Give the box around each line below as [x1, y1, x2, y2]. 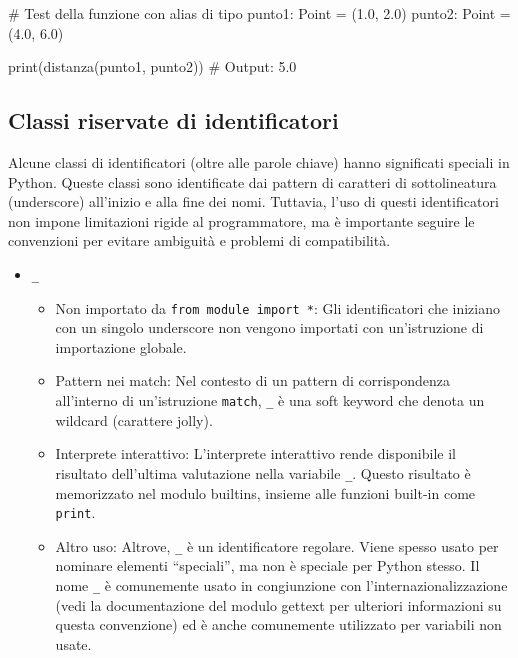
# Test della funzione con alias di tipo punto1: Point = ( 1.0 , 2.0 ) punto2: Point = [8, 3, 511, 23]
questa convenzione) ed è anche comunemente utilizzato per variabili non [55, 614, 502, 635]
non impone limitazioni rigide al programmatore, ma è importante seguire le [8, 210, 475, 231]
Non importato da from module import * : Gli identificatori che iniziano [55, 297, 500, 318]
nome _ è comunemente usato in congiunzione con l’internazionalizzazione [55, 575, 508, 596]
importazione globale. [55, 336, 187, 357]
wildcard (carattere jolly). [55, 409, 213, 430]
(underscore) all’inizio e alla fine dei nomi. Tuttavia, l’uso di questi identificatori [8, 191, 499, 212]
